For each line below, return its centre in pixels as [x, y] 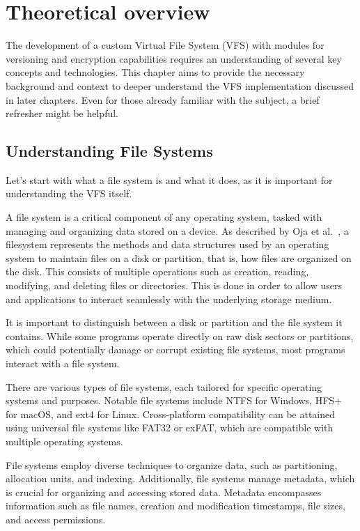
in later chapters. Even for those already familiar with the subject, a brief [163, 99]
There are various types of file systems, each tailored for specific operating [164, 386]
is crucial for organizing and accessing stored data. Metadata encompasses [164, 492]
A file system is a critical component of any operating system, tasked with [164, 217]
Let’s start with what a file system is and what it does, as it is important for [169, 179]
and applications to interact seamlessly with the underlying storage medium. [169, 299]
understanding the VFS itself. [69, 193]
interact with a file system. [63, 363]
